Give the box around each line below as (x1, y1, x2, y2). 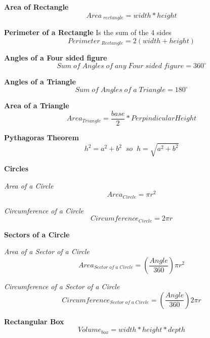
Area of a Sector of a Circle (4, 246, 90, 257)
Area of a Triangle (4, 100, 69, 111)
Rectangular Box (4, 316, 64, 326)
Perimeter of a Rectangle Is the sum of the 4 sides (4, 27, 172, 38)
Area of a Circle (4, 180, 54, 191)
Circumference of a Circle (4, 205, 83, 216)
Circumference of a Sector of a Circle (4, 281, 120, 292)
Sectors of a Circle (4, 229, 70, 239)
